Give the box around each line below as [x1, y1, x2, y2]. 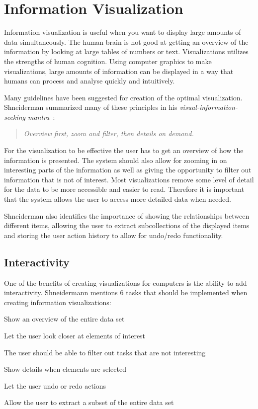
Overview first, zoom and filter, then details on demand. [23, 128, 194, 139]
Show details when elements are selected [4, 364, 126, 374]
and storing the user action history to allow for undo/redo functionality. [4, 230, 223, 240]
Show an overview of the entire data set [4, 314, 125, 324]
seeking [4, 111, 25, 122]
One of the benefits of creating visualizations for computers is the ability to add [4, 277, 247, 288]
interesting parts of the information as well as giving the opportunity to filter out [4, 164, 252, 175]
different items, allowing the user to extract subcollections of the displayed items [4, 220, 250, 231]
